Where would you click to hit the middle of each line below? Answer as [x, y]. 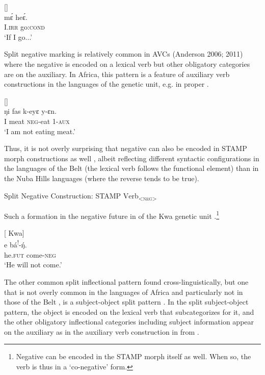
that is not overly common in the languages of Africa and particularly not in [124, 292]
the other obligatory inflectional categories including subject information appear [129, 322]
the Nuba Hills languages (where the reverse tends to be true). [102, 178]
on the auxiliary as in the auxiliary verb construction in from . [102, 331]
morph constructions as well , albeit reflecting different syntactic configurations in [132, 158]
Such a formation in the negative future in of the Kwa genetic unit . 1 [112, 215]
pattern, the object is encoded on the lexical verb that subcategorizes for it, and [129, 311]
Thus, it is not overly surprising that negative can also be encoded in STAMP [126, 148]
